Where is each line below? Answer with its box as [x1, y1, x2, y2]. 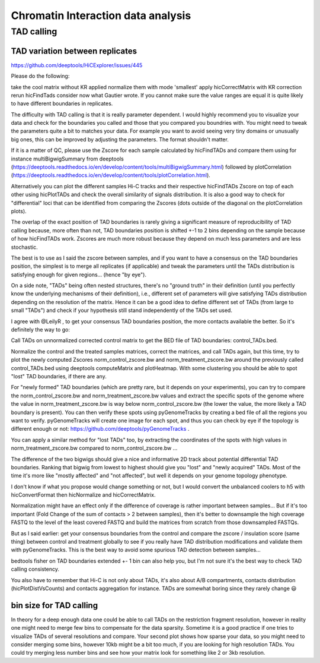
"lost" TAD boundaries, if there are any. [11, 373, 107, 380]
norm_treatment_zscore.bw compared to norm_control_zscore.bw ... [11, 444, 178, 452]
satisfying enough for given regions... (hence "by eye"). [11, 271, 146, 278]
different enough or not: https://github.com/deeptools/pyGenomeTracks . [11, 425, 190, 432]
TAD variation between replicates [11, 46, 137, 56]
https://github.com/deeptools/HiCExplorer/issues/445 [11, 61, 143, 68]
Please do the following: [11, 72, 70, 80]
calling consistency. [11, 566, 59, 573]
